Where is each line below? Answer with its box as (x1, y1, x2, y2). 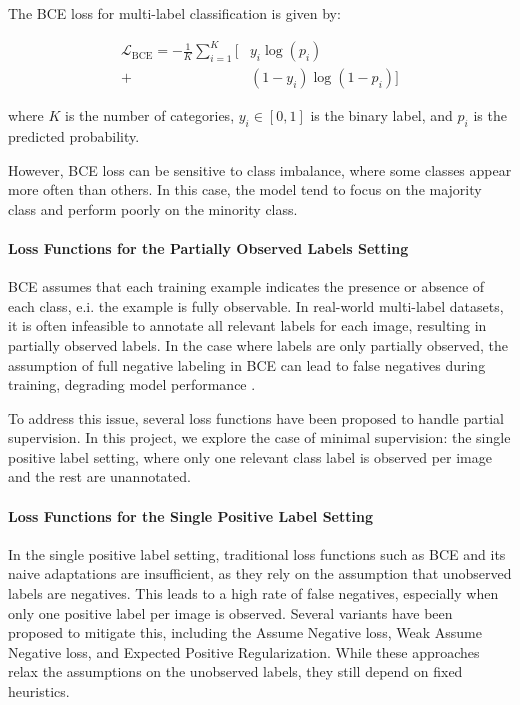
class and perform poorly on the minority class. (8, 198, 298, 219)
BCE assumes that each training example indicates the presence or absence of (8, 276, 485, 297)
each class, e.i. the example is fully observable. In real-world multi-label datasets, (8, 295, 504, 316)
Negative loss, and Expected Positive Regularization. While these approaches (8, 641, 480, 662)
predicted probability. (8, 125, 140, 146)
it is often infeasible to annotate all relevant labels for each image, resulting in (8, 315, 487, 336)
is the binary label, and (310, 105, 453, 126)
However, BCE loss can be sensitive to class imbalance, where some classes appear (8, 159, 512, 180)
